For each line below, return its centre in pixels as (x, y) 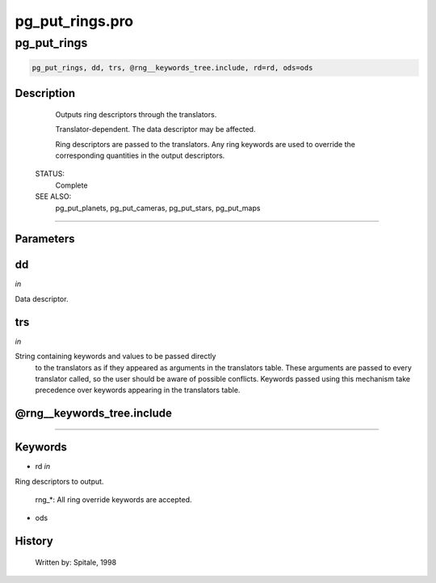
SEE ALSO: (53, 196)
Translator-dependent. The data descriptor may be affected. (155, 129)
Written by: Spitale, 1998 (76, 562)
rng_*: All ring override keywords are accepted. (114, 500)
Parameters (45, 239)
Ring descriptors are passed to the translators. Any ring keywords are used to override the (205, 144)
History (34, 541)
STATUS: (50, 174)
